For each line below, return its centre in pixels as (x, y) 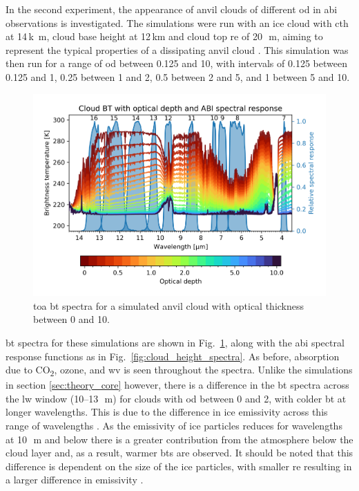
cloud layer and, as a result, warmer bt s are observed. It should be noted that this (179, 453)
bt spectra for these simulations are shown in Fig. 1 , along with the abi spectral (175, 342)
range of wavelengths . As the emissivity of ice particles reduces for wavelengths (174, 426)
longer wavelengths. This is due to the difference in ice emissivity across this (167, 412)
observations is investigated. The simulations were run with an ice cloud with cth (177, 22)
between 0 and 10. (71, 319)
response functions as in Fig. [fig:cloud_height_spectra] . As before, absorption (173, 356)
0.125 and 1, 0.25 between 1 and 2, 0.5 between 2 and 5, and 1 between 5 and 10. (178, 76)
